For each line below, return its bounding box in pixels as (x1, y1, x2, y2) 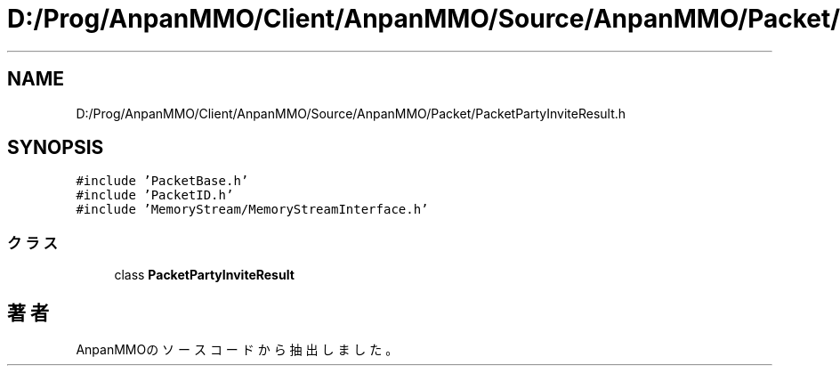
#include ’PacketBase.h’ (76, 174, 249, 189)
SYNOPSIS (7, 136, 104, 159)
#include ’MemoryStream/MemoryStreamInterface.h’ (76, 202, 429, 217)
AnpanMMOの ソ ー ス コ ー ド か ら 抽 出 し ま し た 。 (76, 342, 399, 358)
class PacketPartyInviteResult (114, 267, 295, 283)
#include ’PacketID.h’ (76, 188, 234, 203)
